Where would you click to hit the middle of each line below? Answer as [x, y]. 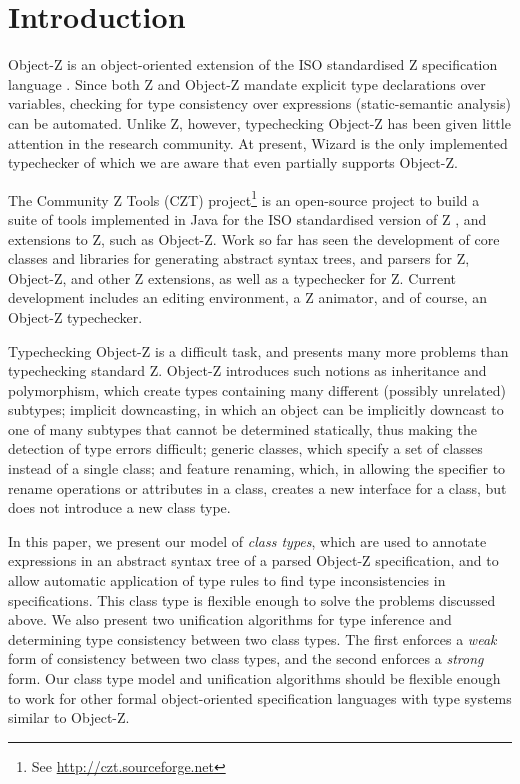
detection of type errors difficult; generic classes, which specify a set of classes [245, 448]
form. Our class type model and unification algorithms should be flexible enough [254, 678]
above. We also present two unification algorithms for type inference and [230, 619]
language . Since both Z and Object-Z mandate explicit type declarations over [247, 83]
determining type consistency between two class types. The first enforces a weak [252, 638]
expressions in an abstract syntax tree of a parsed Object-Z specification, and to [253, 560]
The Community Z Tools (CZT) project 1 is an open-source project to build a [244, 198]
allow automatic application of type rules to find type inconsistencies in [227, 580]
